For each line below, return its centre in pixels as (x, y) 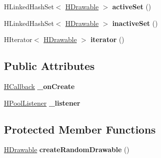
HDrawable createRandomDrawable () (67, 149)
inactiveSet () (135, 23)
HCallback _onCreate (39, 86)
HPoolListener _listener (42, 102)
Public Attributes (49, 66)
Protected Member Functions (80, 129)
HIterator (18, 39)
